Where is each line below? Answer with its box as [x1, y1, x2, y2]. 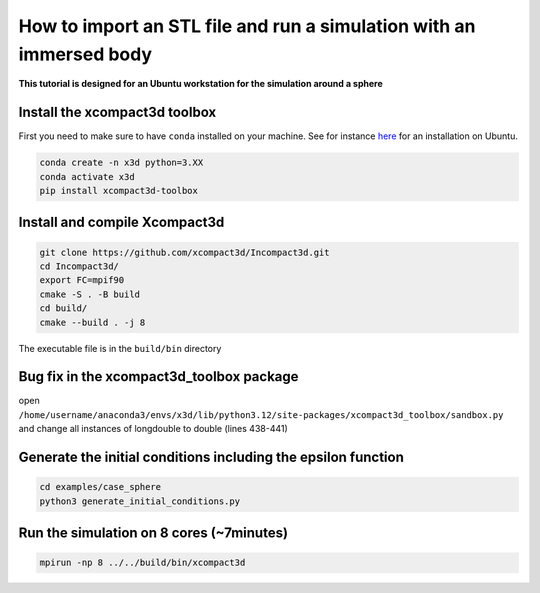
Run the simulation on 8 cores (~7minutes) [18, 525, 289, 542]
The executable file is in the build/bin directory [18, 342, 222, 354]
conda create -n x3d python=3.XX [39, 157, 204, 169]
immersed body [18, 43, 153, 65]
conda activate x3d [39, 171, 135, 182]
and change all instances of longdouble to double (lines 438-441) [18, 423, 289, 435]
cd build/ [39, 303, 88, 314]
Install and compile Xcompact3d [18, 214, 225, 231]
